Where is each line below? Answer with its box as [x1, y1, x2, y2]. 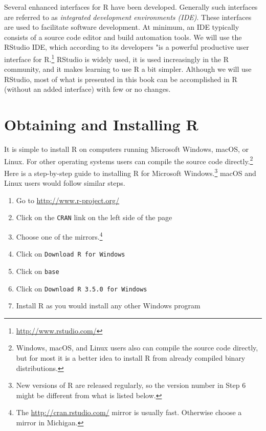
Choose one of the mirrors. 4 [16, 230, 103, 242]
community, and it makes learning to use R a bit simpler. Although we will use [4, 64, 252, 74]
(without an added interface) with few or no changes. [4, 84, 171, 94]
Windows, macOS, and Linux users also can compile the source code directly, [16, 342, 258, 353]
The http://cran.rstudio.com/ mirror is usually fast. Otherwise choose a [16, 407, 242, 418]
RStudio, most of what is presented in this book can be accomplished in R [4, 73, 237, 84]
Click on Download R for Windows [16, 248, 125, 259]
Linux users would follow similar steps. [4, 178, 125, 188]
